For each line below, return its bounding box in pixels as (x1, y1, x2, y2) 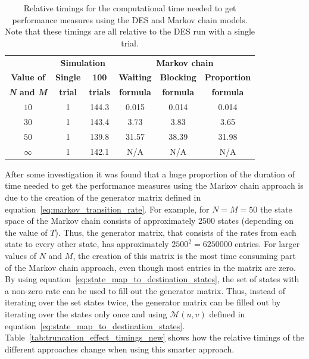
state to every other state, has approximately (5, 238, 169, 250)
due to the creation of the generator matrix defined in (5, 191, 201, 203)
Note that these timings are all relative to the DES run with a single (5, 25, 255, 38)
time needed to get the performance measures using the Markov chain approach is (5, 179, 304, 192)
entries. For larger (235, 238, 300, 250)
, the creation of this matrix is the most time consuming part (73, 249, 296, 261)
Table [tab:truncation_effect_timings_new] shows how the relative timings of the (5, 331, 304, 344)
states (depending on (217, 214, 294, 227)
